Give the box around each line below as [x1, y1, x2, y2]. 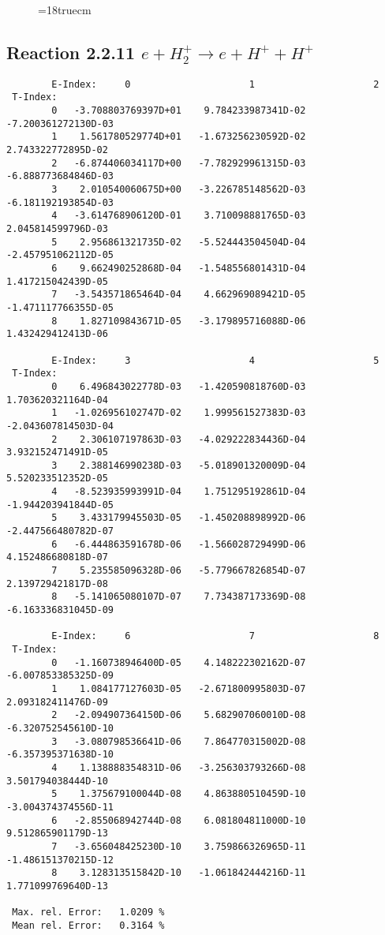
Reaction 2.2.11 [6, 39, 135, 64]
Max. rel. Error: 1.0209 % [12, 907, 165, 918]
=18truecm [38, 2, 92, 17]
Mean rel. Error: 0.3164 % [12, 919, 165, 931]
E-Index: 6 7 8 [51, 630, 379, 642]
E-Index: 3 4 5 [51, 354, 379, 366]
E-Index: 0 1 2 [51, 78, 379, 90]
